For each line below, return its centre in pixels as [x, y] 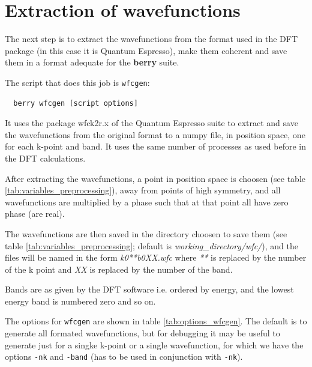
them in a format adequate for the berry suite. [92, 62]
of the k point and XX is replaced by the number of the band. [119, 269]
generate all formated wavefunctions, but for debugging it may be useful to [142, 333]
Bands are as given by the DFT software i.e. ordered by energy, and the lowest [149, 289]
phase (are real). [35, 214]
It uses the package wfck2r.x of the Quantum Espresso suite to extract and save [151, 123]
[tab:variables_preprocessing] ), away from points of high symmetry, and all [143, 190]
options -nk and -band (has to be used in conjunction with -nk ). [124, 356]
